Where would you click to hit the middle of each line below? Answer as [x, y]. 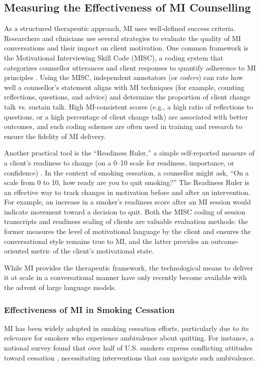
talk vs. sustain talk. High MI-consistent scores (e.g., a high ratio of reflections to [128, 106]
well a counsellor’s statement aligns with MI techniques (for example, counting [124, 87]
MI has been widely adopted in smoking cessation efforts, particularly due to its [126, 328]
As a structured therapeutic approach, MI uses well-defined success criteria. [120, 28]
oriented [16, 251]
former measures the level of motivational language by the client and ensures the [127, 231]
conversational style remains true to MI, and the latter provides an [106, 241]
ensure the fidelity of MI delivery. [55, 136]
